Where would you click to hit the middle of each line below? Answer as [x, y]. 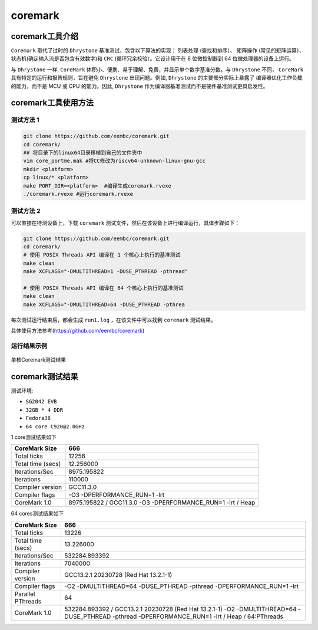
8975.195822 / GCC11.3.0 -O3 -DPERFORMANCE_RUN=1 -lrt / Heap [162, 503]
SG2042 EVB [41, 402]
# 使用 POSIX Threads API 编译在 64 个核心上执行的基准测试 [103, 288]
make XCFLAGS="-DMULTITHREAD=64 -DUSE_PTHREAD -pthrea [104, 304]
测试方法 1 [25, 120]
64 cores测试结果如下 [37, 514]
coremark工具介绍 [45, 36]
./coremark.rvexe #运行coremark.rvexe [78, 194]
